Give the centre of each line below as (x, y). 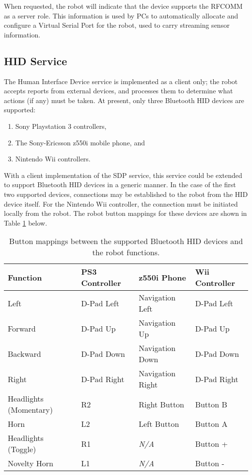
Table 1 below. (26, 222)
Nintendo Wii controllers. (53, 159)
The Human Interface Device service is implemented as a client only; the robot (121, 81)
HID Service (36, 61)
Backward (24, 353)
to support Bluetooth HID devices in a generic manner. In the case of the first (120, 185)
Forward (22, 328)
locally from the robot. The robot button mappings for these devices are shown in (126, 213)
